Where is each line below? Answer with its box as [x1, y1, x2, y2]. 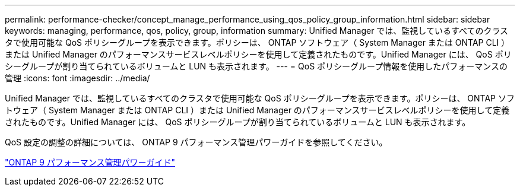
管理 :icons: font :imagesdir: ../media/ [5, 73, 150, 83]
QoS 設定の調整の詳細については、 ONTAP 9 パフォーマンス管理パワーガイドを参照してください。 [5, 137, 388, 147]
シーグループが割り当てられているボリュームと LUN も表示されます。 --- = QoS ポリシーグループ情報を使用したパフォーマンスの [5, 61, 508, 71]
